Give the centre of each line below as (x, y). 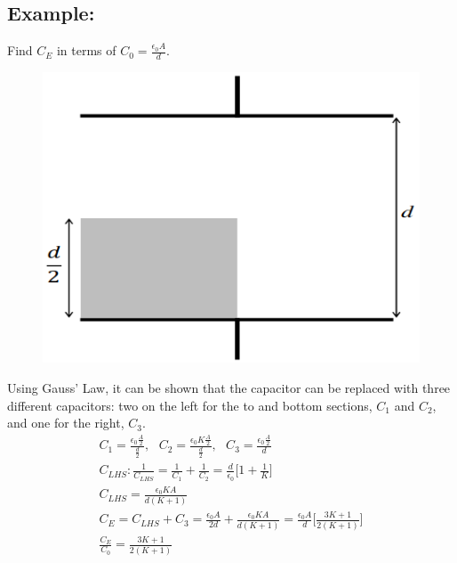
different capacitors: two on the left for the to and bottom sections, (190, 405)
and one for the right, (66, 423)
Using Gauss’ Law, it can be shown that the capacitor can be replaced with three (229, 387)
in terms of (86, 50)
